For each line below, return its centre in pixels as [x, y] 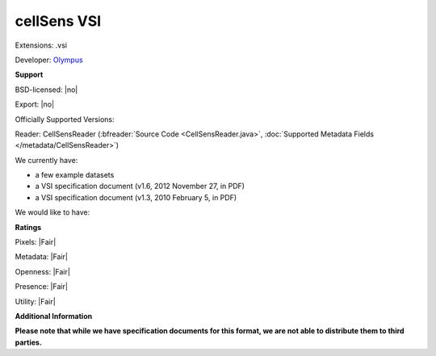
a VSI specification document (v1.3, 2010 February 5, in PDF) [136, 197]
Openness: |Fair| [42, 271]
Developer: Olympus [49, 60]
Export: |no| [35, 104]
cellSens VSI [58, 21]
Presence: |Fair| [42, 287]
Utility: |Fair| [35, 301]
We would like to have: [52, 212]
